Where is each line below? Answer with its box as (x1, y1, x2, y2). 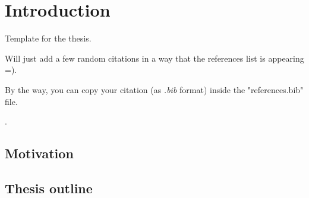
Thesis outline (5, 178, 93, 197)
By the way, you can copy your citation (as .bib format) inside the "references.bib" (5, 83, 304, 95)
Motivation (5, 144, 74, 162)
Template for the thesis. (5, 32, 92, 44)
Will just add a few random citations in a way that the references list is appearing (5, 52, 304, 64)
